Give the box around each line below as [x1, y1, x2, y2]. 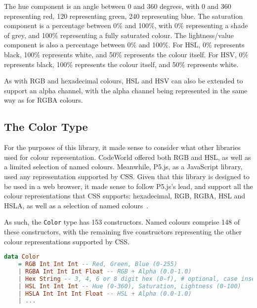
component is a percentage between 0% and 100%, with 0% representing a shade [4, 20, 248, 31]
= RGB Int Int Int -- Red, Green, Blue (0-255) [18, 261, 177, 268]
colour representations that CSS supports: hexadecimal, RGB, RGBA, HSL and [4, 191, 246, 201]
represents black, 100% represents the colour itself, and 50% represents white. [4, 59, 239, 69]
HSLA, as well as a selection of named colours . [4, 200, 149, 210]
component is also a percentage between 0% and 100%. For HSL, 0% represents [4, 39, 245, 50]
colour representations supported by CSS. [4, 236, 129, 246]
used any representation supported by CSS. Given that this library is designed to [4, 171, 250, 181]
